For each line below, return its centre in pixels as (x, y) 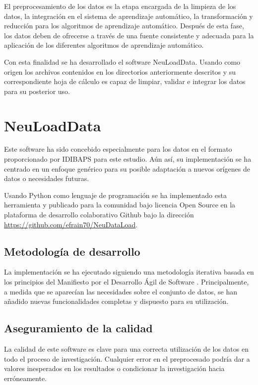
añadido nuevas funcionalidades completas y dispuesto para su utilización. (116, 301)
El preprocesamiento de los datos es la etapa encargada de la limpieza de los (120, 6)
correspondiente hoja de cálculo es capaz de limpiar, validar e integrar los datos (125, 81)
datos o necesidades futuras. (47, 178)
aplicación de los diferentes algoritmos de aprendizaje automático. (104, 45)
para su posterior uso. (37, 91)
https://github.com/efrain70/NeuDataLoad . (71, 224)
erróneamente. (26, 378)
